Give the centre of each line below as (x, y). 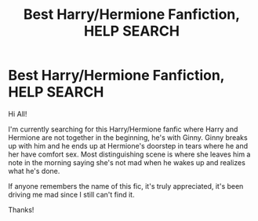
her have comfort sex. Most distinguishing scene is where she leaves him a (129, 154)
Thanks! (21, 209)
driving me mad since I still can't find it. (71, 194)
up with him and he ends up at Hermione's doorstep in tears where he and (128, 145)
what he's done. (34, 171)
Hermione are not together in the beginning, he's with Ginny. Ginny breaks (128, 137)
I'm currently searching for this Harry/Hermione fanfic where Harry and (123, 129)
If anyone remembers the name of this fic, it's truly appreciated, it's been (126, 186)
